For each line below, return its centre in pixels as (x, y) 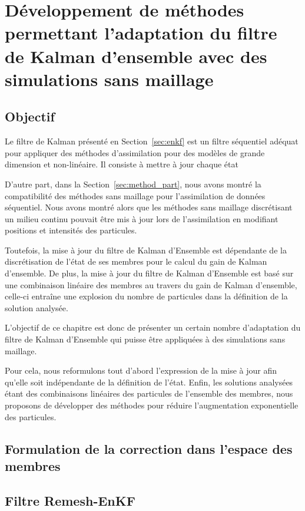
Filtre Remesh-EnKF (70, 500)
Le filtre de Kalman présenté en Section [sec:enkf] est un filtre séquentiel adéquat (152, 141)
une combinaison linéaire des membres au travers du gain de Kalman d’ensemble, (151, 284)
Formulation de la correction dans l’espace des (149, 448)
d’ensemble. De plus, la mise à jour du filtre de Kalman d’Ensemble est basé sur (149, 273)
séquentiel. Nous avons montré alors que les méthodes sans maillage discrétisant (149, 207)
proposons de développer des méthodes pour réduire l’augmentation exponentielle (152, 405)
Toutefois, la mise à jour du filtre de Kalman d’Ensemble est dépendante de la (146, 250)
